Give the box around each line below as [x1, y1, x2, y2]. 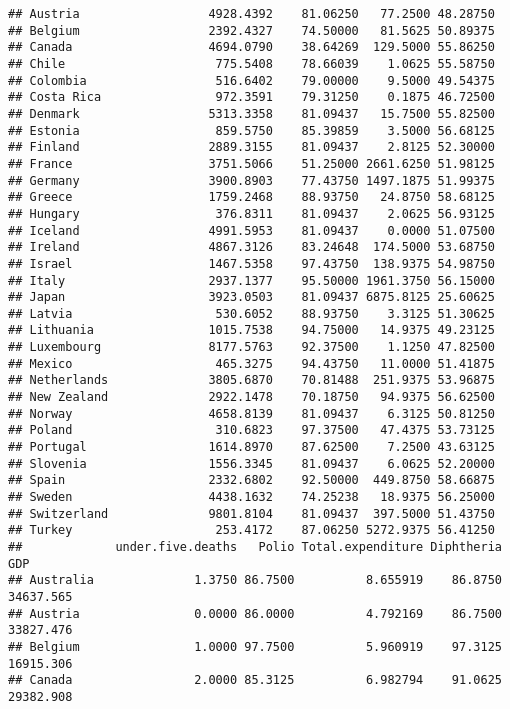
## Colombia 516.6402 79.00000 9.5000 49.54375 [8, 73, 495, 88]
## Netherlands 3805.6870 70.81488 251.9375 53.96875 [8, 373, 495, 388]
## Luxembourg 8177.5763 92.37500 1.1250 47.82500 [8, 340, 495, 355]
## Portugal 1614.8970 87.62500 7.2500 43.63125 [8, 440, 495, 455]
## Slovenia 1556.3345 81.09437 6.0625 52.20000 [8, 456, 495, 471]
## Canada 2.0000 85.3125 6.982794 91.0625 [8, 673, 502, 688]
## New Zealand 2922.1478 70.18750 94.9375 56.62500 [8, 390, 495, 405]
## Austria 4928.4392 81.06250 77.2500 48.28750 [8, 7, 495, 21]
